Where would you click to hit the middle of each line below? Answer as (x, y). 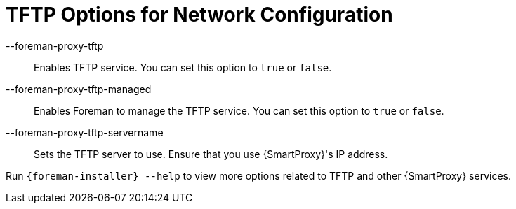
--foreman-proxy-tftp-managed (79, 89)
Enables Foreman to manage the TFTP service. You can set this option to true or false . (239, 110)
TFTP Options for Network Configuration (199, 15)
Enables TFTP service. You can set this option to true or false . (183, 67)
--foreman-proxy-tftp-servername (85, 132)
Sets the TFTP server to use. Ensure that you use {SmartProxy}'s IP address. (211, 154)
